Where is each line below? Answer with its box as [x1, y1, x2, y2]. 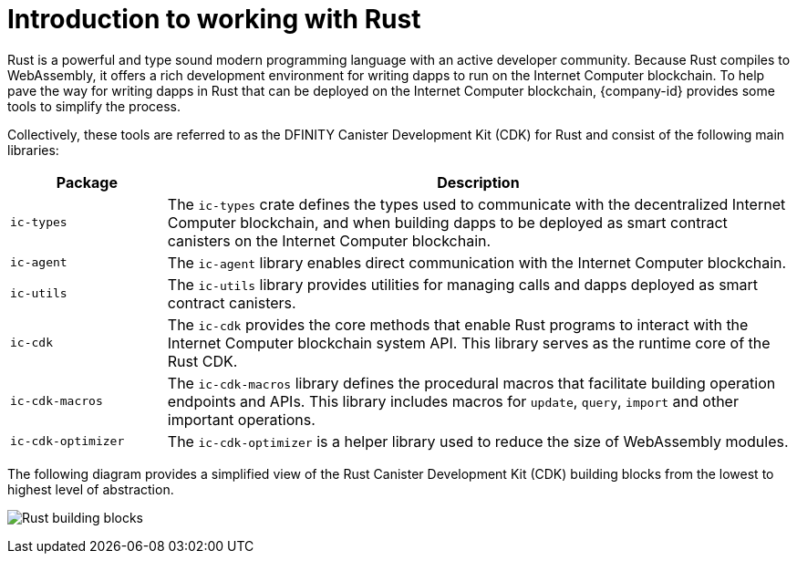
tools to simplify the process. [7, 98, 181, 114]
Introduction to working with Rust [7, 4, 421, 35]
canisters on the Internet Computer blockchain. [167, 231, 492, 250]
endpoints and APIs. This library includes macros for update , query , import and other [167, 391, 739, 410]
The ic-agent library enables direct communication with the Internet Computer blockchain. [167, 253, 787, 272]
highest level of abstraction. [7, 481, 174, 497]
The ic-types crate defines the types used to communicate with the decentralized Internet [167, 194, 786, 213]
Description [437, 172, 520, 192]
